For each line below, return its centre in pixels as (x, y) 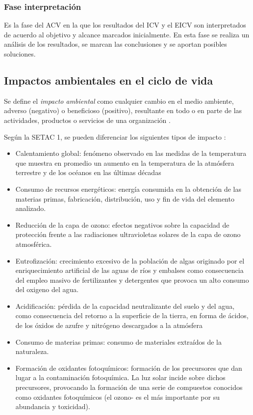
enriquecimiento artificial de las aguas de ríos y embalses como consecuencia (129, 270)
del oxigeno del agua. (47, 289)
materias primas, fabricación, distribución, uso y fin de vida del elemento (125, 198)
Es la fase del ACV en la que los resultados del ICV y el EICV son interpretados (125, 25)
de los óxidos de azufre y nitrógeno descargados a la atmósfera (109, 325)
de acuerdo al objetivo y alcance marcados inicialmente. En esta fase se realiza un (127, 34)
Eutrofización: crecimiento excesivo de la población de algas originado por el (130, 260)
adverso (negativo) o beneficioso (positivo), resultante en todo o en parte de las (123, 110)
